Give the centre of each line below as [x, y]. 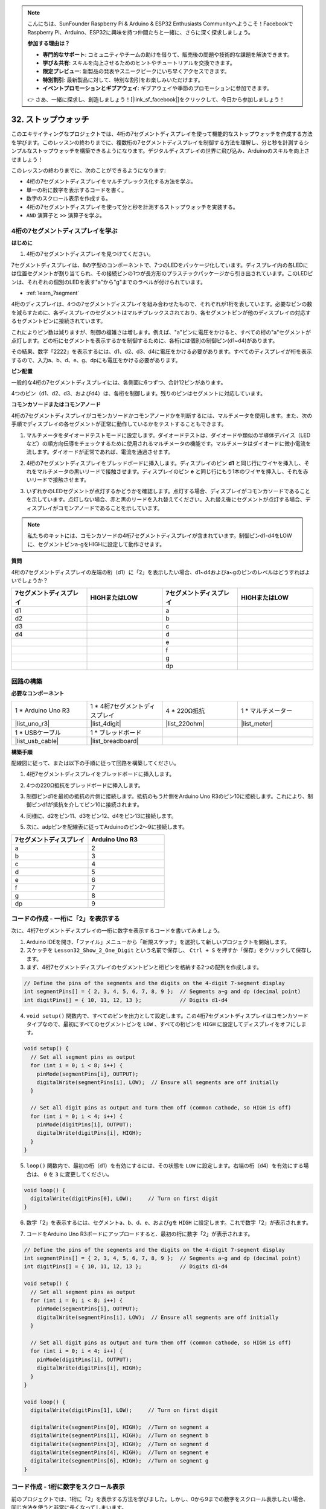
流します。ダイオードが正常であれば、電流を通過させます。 [100, 452]
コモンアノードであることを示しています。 [110, 508]
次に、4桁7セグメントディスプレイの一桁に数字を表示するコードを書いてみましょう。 [117, 931]
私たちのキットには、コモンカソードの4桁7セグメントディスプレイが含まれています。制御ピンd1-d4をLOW [160, 536]
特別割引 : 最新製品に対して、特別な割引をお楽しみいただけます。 [123, 80]
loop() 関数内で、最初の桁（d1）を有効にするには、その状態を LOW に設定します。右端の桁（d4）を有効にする [165, 1166]
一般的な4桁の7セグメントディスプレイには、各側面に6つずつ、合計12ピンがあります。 [119, 382]
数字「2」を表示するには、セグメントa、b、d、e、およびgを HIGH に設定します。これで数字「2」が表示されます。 [169, 1223]
